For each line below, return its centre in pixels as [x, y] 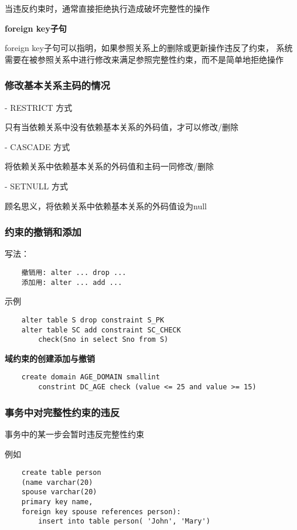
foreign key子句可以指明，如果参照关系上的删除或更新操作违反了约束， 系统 [149, 48]
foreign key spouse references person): [101, 512]
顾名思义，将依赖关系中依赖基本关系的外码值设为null [106, 205]
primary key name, [57, 502]
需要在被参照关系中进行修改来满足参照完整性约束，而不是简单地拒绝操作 [144, 59]
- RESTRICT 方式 [39, 107]
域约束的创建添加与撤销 [50, 358]
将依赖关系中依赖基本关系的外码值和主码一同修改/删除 [109, 166]
